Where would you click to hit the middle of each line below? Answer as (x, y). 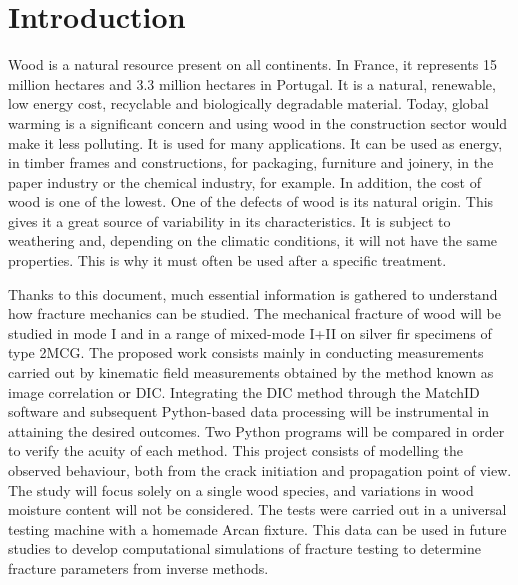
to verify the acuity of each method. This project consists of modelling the (235, 450)
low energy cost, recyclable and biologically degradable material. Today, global (248, 103)
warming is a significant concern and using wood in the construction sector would (258, 122)
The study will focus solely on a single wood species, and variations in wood (241, 489)
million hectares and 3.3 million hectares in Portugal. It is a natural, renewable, (252, 83)
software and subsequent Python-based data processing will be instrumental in (249, 411)
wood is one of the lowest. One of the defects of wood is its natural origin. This (251, 201)
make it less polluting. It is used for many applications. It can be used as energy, (255, 142)
